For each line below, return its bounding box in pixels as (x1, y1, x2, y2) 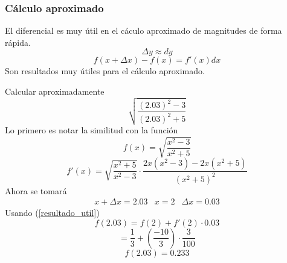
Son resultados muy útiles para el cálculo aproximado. (5, 65, 205, 77)
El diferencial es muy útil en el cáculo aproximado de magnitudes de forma (5, 24, 282, 37)
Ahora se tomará (5, 184, 67, 197)
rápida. (5, 36, 31, 48)
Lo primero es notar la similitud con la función (5, 124, 178, 136)
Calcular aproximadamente (5, 85, 105, 97)
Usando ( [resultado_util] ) (5, 206, 100, 219)
